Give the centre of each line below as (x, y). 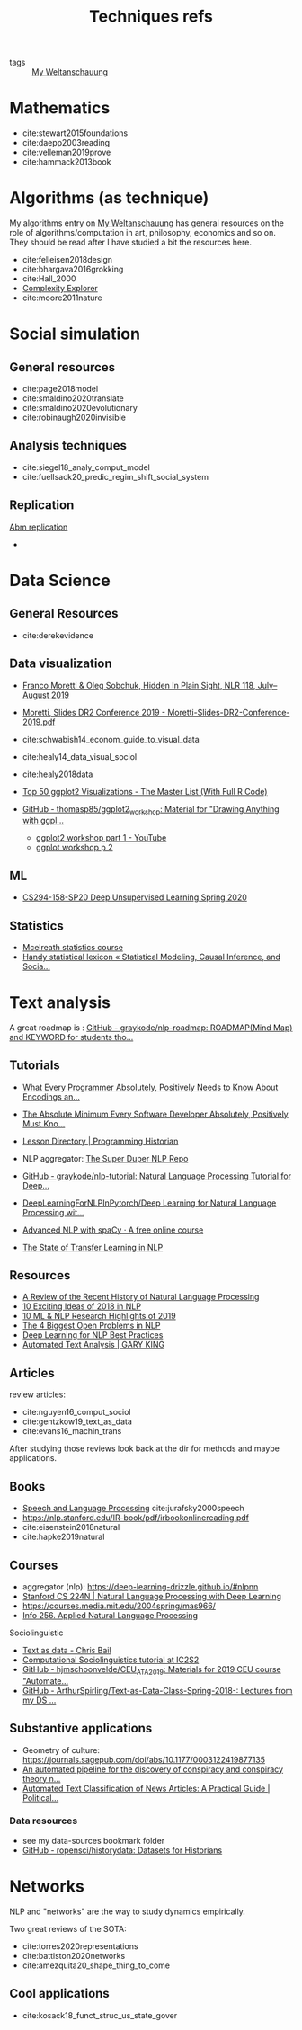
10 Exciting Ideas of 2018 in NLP (82, 1306)
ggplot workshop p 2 (75, 848)
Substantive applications (81, 1728)
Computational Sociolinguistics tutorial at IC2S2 (111, 1660)
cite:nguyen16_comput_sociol (76, 1412)
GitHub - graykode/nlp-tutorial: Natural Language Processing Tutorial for (157, 1176)
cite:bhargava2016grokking (73, 269)
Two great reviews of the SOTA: (68, 1928)
